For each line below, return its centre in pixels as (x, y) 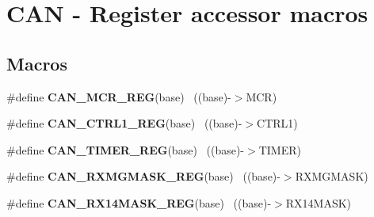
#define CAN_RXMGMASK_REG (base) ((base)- (143, 176)
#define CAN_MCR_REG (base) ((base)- (119, 96)
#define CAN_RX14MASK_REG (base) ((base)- (139, 202)
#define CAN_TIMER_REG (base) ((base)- (126, 149)
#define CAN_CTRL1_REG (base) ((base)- (124, 123)
